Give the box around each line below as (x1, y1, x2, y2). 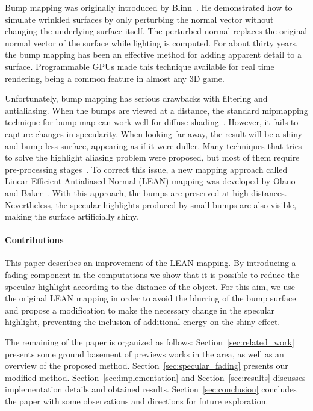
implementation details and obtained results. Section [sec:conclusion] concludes (5, 383, 297, 395)
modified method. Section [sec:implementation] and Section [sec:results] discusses (5, 371, 306, 383)
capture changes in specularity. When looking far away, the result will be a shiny (5, 127, 302, 140)
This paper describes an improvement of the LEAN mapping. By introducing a (5, 256, 296, 269)
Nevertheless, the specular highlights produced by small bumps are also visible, (5, 198, 297, 211)
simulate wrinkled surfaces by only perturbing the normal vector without (5, 13, 274, 25)
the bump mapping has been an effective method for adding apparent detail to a (5, 48, 302, 61)
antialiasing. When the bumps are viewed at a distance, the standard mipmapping (5, 104, 308, 116)
